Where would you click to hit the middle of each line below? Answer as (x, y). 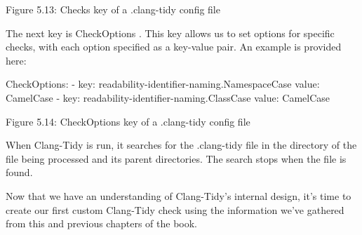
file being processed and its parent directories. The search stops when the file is (176, 158)
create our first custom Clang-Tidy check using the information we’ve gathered (175, 209)
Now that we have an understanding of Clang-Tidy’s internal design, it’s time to (179, 195)
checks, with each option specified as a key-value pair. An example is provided (174, 47)
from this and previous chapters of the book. (101, 223)
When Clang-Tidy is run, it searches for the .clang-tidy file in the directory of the (181, 145)
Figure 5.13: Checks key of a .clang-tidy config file (113, 9)
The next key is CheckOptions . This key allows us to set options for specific (170, 33)
